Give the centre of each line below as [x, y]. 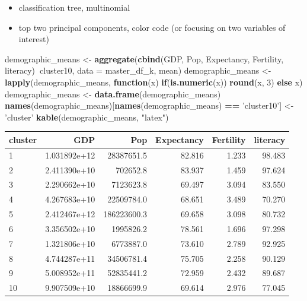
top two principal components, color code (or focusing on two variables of [152, 27]
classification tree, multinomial [74, 7]
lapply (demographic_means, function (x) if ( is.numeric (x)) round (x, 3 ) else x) [154, 82]
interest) [34, 39]
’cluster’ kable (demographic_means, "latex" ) [87, 117]
